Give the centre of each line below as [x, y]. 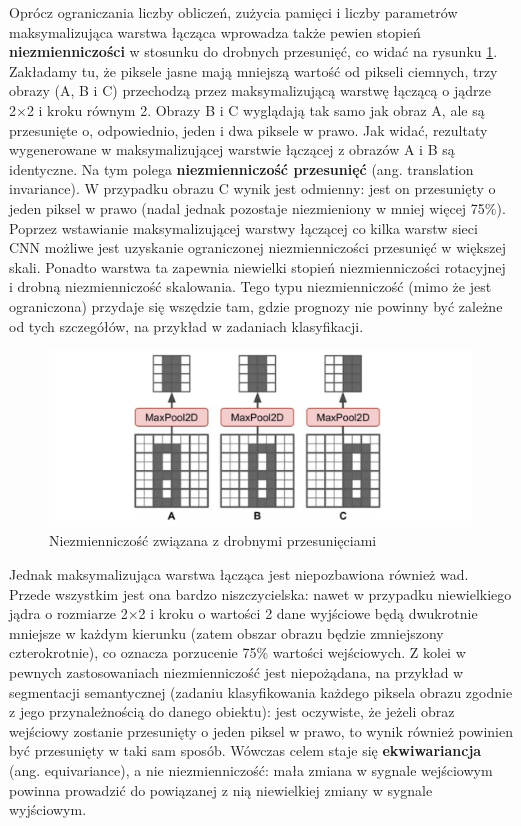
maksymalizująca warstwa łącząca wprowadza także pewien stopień [215, 31]
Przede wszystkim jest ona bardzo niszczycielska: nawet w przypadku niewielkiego [260, 593]
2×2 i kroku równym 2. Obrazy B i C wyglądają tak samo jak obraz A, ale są [247, 109]
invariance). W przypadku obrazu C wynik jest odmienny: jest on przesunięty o [252, 188]
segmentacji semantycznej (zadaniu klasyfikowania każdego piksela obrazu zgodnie [261, 691]
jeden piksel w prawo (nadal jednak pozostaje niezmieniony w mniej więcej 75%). [257, 207]
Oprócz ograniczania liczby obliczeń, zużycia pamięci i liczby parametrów [233, 12]
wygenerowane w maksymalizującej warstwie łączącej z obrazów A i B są [232, 149]
